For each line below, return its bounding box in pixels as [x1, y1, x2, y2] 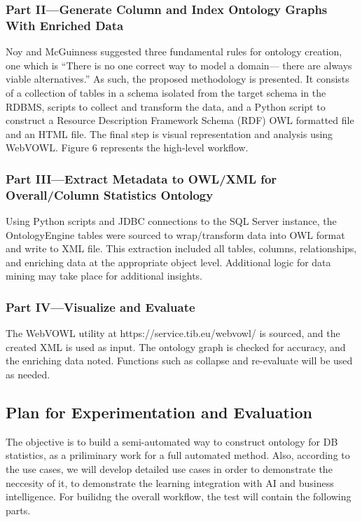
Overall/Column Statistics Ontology [6, 186, 214, 203]
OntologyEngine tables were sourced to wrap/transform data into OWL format [6, 227, 345, 242]
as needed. [6, 367, 50, 381]
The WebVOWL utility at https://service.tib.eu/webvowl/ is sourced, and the [6, 326, 340, 341]
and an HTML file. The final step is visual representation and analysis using [6, 126, 333, 141]
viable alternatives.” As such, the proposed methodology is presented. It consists [6, 71, 349, 86]
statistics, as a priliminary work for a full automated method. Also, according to [6, 448, 350, 462]
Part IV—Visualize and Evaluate [6, 298, 195, 315]
